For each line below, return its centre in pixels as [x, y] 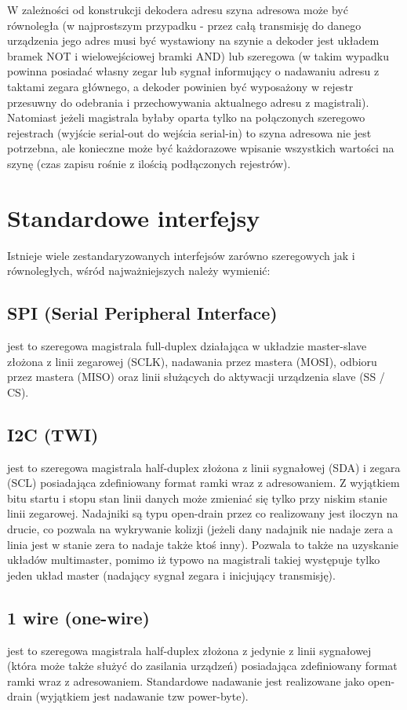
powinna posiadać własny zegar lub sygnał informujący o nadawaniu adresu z [193, 71]
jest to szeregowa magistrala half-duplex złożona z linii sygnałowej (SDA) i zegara [204, 467]
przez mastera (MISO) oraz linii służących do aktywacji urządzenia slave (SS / [196, 377]
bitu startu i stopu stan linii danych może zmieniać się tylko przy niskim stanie [197, 498]
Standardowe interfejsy [134, 217]
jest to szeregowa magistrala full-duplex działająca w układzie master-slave [187, 346]
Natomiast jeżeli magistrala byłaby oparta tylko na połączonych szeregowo [186, 117]
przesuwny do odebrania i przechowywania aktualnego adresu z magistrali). [188, 102]
